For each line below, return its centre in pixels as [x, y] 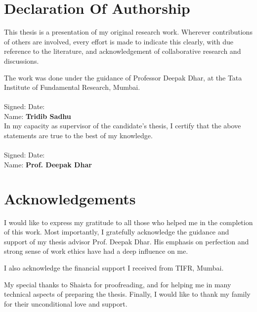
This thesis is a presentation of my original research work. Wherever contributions [128, 32]
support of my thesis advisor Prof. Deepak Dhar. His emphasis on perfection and [127, 241]
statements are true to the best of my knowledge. [78, 136]
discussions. [21, 60]
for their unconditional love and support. [66, 303]
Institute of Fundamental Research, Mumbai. [72, 87]
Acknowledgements [70, 198]
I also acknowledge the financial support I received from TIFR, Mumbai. [114, 267]
